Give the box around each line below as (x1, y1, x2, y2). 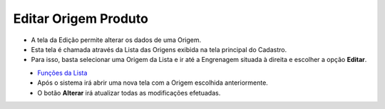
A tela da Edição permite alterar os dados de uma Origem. (31, 36, 202, 44)
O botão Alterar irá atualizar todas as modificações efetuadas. (37, 88, 221, 97)
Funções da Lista (37, 68, 88, 77)
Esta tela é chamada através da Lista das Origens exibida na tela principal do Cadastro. (31, 45, 287, 53)
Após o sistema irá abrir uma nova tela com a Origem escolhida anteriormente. (37, 78, 269, 87)
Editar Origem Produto (13, 11, 149, 26)
